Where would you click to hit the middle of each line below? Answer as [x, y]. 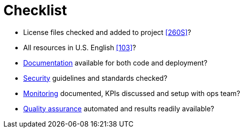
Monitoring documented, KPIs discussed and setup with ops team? [132, 93]
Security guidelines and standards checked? [95, 78]
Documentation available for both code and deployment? [115, 63]
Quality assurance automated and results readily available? [119, 108]
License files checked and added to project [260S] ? [107, 32]
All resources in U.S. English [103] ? [80, 47]
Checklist [35, 10]
